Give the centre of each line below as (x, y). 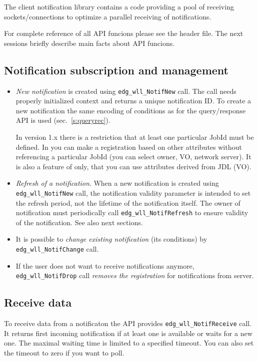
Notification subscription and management (116, 70)
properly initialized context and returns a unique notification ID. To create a (133, 101)
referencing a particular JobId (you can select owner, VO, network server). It (133, 157)
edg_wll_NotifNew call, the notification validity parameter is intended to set (133, 192)
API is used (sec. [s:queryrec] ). (63, 120)
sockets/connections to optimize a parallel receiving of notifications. (108, 16)
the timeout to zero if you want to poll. (64, 353)
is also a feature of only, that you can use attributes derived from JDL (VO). (133, 166)
